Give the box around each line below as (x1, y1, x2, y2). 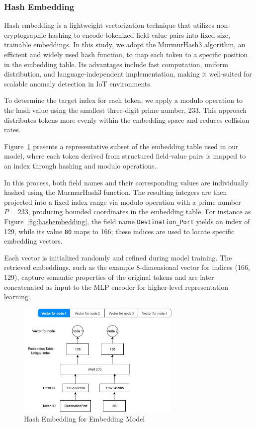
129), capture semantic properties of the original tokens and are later (4, 272, 214, 282)
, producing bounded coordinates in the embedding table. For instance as (28, 206, 251, 217)
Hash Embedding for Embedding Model (24, 413, 145, 424)
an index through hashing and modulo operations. (4, 160, 157, 171)
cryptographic (4, 29, 46, 40)
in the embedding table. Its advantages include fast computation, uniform (4, 59, 229, 69)
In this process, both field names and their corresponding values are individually (4, 177, 249, 187)
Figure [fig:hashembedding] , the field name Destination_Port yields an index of (4, 216, 250, 226)
